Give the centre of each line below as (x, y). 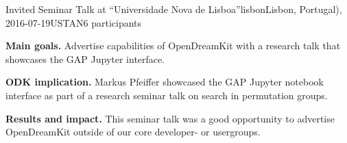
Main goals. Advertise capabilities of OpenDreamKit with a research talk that (173, 45)
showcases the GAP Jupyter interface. (85, 58)
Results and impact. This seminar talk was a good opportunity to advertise (170, 118)
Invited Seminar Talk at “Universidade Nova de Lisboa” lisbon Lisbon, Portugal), (174, 9)
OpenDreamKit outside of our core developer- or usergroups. (133, 132)
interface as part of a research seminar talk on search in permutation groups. (167, 95)
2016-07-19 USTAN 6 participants (74, 22)
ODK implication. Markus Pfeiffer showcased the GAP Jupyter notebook (165, 82)
